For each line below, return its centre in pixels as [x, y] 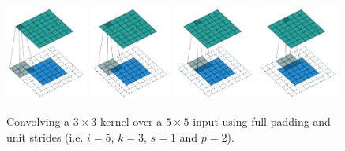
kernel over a [131, 122]
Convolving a [38, 122]
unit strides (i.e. [45, 136]
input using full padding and [262, 122]
